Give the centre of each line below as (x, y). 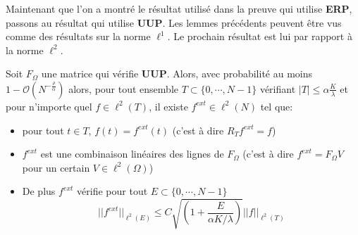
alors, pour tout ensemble (123, 88)
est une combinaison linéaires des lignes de (132, 154)
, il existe (168, 106)
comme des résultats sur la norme (78, 36)
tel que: (277, 106)
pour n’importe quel (49, 106)
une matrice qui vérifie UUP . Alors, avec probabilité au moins (177, 74)
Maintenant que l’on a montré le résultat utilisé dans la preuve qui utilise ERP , (179, 8)
